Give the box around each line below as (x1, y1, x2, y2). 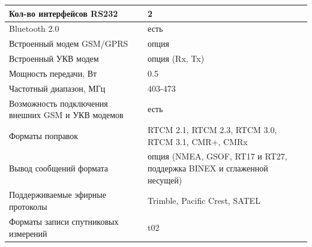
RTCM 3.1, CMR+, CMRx (148, 135, 248, 147)
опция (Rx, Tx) (148, 52, 205, 65)
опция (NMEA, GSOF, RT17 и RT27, (148, 150, 287, 162)
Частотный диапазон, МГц (9, 82, 106, 94)
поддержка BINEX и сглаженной (148, 162, 268, 174)
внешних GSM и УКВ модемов (9, 109, 124, 121)
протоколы (9, 200, 47, 213)
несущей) (148, 173, 182, 186)
